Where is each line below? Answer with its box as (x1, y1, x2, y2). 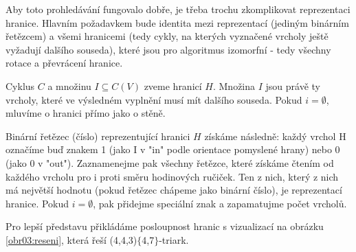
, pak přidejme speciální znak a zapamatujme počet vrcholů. (93, 196, 347, 210)
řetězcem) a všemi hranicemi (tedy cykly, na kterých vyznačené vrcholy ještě (5, 29, 329, 43)
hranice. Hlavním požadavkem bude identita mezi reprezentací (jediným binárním (5, 15, 349, 30)
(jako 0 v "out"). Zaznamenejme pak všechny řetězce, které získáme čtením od (5, 155, 334, 170)
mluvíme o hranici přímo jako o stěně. (5, 106, 166, 120)
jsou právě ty (265, 78, 320, 93)
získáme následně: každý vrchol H (204, 128, 346, 143)
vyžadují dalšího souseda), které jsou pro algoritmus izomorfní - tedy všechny (5, 42, 331, 56)
